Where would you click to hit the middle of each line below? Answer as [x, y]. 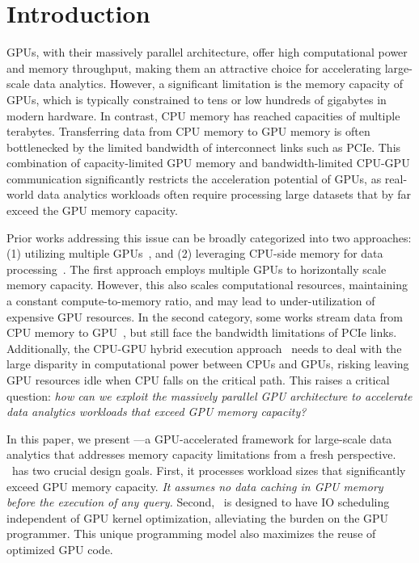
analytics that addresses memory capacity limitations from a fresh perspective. [201, 454]
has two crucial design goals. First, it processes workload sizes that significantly [209, 470]
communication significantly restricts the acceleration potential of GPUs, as [194, 178]
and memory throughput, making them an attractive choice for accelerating [194, 67]
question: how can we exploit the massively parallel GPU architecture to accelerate [209, 395]
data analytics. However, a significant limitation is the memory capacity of [218, 84]
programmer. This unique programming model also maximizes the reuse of [191, 534]
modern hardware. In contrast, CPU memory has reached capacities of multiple [203, 115]
